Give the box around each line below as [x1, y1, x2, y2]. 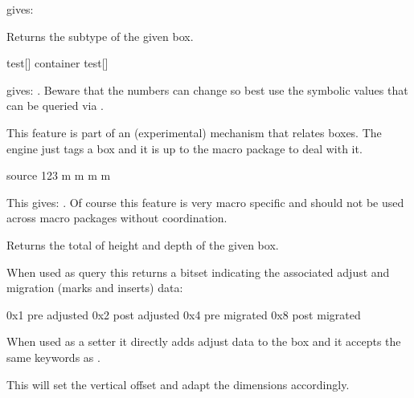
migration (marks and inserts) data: [6, 279, 183, 296]
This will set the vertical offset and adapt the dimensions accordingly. [6, 376, 350, 392]
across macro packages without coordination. [6, 209, 227, 226]
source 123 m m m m [6, 167, 111, 184]
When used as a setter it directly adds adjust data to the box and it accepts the [6, 333, 401, 350]
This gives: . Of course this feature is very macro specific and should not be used [6, 193, 404, 210]
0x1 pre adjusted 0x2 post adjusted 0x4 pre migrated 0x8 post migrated [6, 306, 361, 323]
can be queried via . [6, 97, 104, 114]
